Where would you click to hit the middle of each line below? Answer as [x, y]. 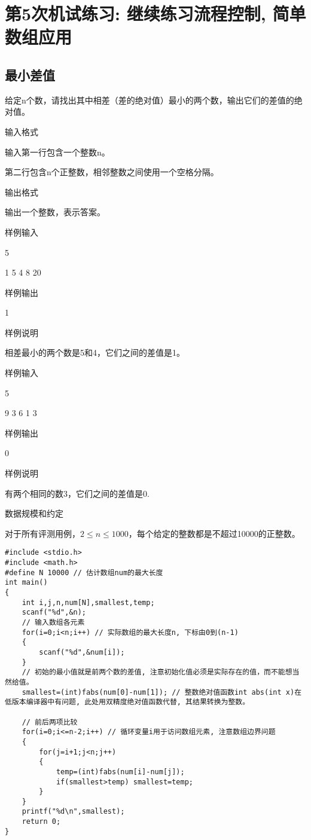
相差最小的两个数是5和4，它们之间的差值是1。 [95, 352]
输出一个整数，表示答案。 [55, 212]
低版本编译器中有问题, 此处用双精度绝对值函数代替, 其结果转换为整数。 [127, 702]
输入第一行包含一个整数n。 [57, 152]
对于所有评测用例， [42, 533]
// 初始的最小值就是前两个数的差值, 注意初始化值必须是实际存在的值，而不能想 [157, 672]
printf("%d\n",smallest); [73, 812]
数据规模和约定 [34, 513]
